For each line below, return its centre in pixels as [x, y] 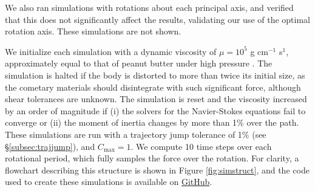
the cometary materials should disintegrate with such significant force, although [153, 87]
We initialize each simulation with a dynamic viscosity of [111, 51]
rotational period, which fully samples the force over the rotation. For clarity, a [152, 158]
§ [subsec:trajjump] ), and [50, 146]
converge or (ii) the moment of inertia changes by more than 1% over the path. [152, 122]
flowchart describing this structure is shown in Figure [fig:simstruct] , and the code [157, 170]
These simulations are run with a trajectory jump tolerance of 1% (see [136, 134]
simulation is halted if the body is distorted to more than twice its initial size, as [155, 75]
